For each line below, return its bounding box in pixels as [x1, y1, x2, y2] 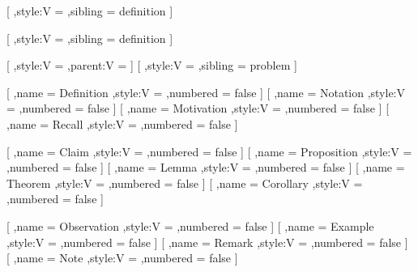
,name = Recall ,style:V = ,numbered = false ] [6, 115, 238, 132]
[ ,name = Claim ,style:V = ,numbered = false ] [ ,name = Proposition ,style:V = [6, 142, 412, 159]
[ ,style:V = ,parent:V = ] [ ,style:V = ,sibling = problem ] [6, 57, 297, 74]
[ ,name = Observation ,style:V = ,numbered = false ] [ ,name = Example [6, 217, 374, 234]
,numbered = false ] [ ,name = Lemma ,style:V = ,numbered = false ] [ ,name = [6, 159, 405, 176]
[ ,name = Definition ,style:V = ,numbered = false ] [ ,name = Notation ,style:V [6, 83, 406, 100]
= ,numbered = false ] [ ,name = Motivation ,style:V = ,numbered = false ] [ [6, 100, 390, 117]
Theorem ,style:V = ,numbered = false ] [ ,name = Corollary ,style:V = [6, 174, 363, 191]
